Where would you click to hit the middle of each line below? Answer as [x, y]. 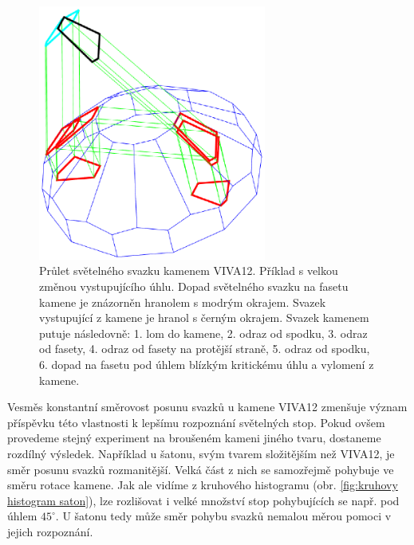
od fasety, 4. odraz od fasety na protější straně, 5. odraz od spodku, [205, 349]
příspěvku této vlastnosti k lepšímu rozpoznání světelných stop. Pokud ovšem [196, 422]
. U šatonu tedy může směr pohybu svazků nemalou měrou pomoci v [223, 516]
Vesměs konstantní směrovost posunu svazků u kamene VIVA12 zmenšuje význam [207, 407]
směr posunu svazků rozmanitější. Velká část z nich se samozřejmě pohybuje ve [201, 469]
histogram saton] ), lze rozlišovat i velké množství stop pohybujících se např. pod [203, 500]
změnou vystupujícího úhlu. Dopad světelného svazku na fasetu [194, 286]
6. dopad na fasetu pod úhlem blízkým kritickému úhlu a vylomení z [207, 364]
